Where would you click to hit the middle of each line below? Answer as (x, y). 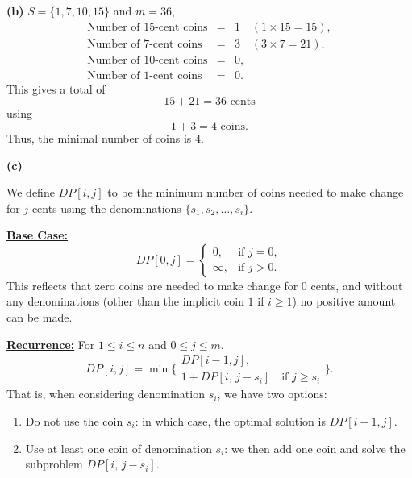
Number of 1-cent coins (145, 75)
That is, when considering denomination (106, 394)
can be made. (40, 317)
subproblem (54, 464)
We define (31, 192)
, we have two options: (272, 394)
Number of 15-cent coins (148, 27)
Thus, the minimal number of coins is (99, 137)
